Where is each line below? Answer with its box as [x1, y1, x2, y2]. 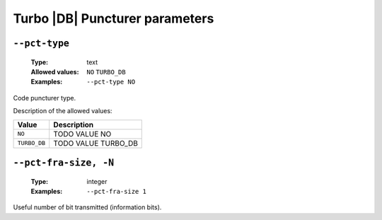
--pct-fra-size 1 [86, 187, 146, 195]
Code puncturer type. [13, 93, 76, 102]
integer [86, 177, 108, 185]
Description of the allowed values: [13, 107, 112, 115]
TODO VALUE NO [53, 129, 112, 139]
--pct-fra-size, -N [13, 156, 115, 168]
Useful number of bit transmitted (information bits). [13, 203, 162, 212]
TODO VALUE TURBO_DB [53, 138, 138, 148]
